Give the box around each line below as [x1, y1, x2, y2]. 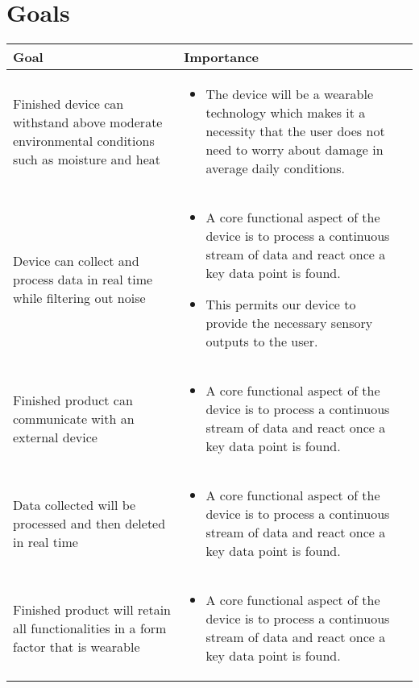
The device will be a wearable [205, 85, 374, 104]
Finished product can [13, 390, 133, 409]
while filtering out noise [13, 288, 146, 308]
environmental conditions [13, 131, 155, 150]
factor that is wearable [13, 636, 140, 656]
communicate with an [13, 408, 135, 428]
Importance [184, 48, 259, 67]
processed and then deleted [13, 513, 166, 533]
